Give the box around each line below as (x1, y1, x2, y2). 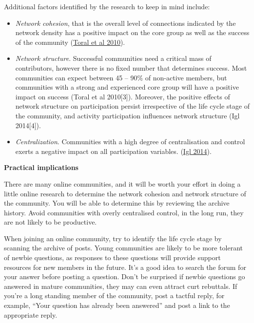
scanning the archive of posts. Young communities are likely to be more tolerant (4, 243, 243, 253)
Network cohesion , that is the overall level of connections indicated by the (15, 18, 236, 28)
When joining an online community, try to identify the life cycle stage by (4, 233, 222, 243)
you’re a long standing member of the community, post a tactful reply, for (4, 290, 225, 301)
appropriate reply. (4, 309, 58, 320)
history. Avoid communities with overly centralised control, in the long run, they (4, 207, 244, 217)
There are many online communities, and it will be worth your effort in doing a (4, 178, 241, 189)
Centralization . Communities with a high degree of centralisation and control (15, 136, 245, 147)
